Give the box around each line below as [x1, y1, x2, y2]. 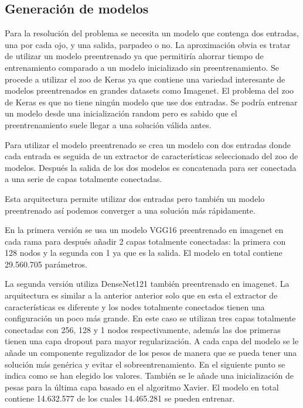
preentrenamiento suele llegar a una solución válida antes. [5, 118, 212, 131]
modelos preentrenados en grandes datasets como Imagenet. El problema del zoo [5, 84, 294, 97]
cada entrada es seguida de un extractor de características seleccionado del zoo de [5, 150, 298, 162]
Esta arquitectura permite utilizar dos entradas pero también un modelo [5, 192, 265, 204]
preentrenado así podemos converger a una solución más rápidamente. [5, 204, 256, 216]
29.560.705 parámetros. [5, 258, 87, 270]
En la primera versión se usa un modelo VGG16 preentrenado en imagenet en [5, 224, 284, 236]
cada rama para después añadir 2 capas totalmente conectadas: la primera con [5, 235, 286, 247]
